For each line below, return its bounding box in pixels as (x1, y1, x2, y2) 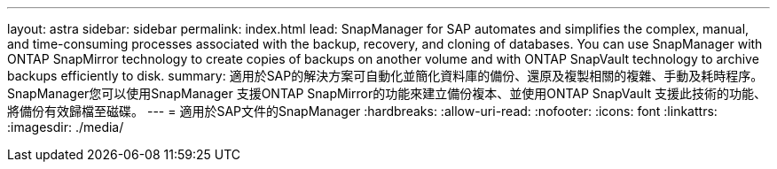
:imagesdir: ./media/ (7, 119, 124, 134)
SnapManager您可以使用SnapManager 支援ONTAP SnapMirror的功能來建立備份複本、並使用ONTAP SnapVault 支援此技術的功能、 (7, 86, 767, 101)
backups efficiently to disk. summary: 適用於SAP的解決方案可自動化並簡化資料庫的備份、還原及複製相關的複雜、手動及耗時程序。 (7, 68, 764, 83)
